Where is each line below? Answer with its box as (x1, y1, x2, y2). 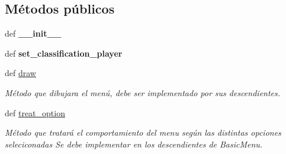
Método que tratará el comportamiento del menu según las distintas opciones (5, 126, 281, 139)
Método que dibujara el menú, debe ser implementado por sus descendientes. (5, 86, 281, 99)
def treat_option (5, 106, 65, 119)
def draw (5, 67, 36, 79)
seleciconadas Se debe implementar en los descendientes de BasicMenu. (5, 137, 263, 150)
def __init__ (5, 27, 62, 40)
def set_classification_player (5, 47, 123, 59)
